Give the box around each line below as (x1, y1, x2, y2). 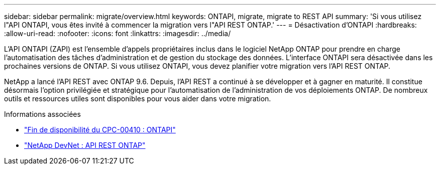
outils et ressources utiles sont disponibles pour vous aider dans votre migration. (4, 94, 271, 103)
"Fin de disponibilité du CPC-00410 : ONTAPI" (24, 125, 176, 134)
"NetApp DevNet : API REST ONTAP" (24, 141, 146, 149)
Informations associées (4, 110, 81, 118)
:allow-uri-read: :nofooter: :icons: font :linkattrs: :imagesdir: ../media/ (4, 29, 231, 38)
